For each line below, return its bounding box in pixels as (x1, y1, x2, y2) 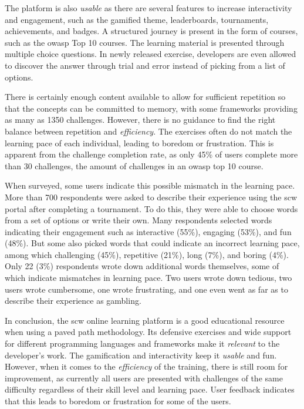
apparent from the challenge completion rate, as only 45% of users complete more (5, 148, 298, 160)
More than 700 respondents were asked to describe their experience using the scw (5, 190, 298, 203)
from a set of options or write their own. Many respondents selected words (5, 214, 272, 226)
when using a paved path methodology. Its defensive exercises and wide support (5, 326, 292, 338)
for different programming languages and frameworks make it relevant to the (5, 337, 280, 350)
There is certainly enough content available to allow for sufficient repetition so (5, 90, 286, 103)
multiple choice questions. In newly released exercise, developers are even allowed (5, 48, 296, 60)
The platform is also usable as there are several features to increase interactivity (5, 2, 292, 14)
